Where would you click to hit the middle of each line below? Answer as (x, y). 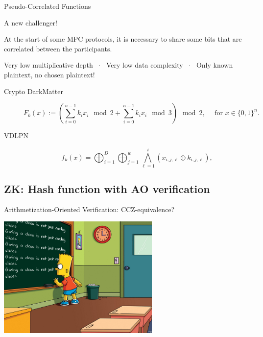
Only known (215, 65)
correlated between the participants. (58, 48)
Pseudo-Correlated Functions (48, 6)
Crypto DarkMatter (34, 91)
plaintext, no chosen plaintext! (49, 74)
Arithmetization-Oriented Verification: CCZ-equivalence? (89, 209)
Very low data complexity (144, 65)
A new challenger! (31, 22)
